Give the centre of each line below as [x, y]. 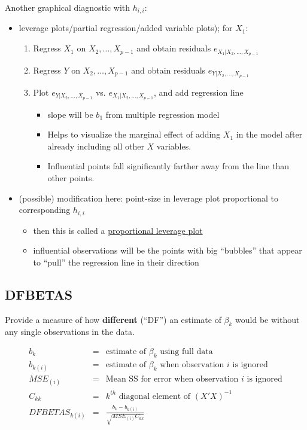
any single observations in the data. [70, 332]
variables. [174, 146]
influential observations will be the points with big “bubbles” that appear [168, 250]
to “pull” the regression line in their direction [116, 262]
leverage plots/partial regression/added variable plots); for [126, 28]
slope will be [70, 114]
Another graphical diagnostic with [68, 7]
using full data [186, 352]
